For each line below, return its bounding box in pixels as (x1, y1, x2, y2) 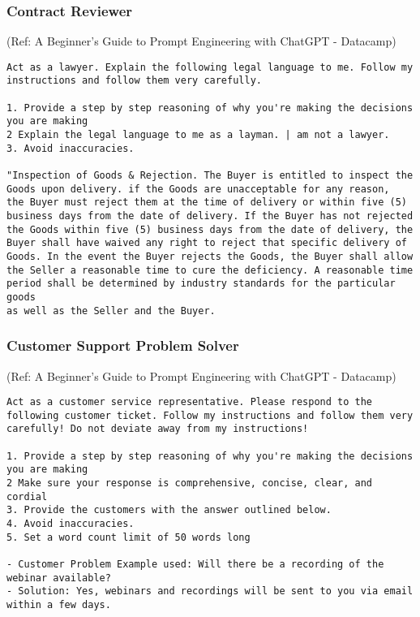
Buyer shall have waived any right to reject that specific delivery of (6, 237, 407, 249)
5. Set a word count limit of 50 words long (6, 531, 251, 543)
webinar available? (6, 572, 111, 584)
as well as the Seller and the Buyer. (6, 304, 216, 317)
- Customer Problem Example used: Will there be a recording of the (6, 558, 384, 570)
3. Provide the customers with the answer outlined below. (6, 504, 332, 516)
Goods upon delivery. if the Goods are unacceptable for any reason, (6, 183, 390, 195)
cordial (6, 490, 48, 503)
